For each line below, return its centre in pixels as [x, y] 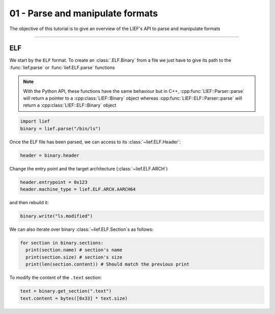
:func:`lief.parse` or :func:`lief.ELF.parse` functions [62, 67]
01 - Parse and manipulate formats [84, 13]
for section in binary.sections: [62, 243]
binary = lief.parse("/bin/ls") [61, 128]
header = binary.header [50, 155]
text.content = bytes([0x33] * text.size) [74, 298]
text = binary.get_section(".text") [66, 291]
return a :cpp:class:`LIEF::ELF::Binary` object [70, 105]
